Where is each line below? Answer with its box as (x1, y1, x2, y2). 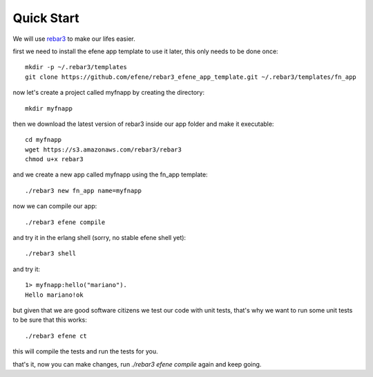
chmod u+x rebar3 (25, 156, 84, 163)
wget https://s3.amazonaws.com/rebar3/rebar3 (25, 145, 182, 154)
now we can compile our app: (12, 202, 97, 210)
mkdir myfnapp (25, 104, 73, 112)
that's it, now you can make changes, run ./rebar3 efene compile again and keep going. (12, 360, 262, 368)
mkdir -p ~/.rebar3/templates (25, 63, 128, 71)
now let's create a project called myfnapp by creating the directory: (12, 89, 205, 97)
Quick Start (12, 10, 79, 26)
